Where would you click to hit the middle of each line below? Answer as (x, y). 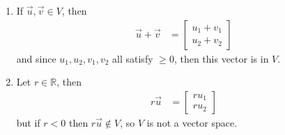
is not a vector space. (192, 122)
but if (28, 122)
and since (36, 58)
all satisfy (133, 58)
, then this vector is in (221, 58)
